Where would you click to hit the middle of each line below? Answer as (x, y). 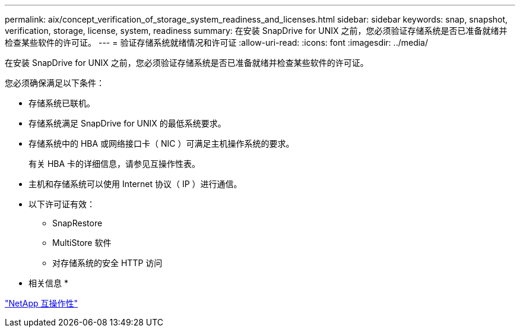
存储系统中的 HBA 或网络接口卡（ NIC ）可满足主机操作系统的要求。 (161, 143)
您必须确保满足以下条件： (55, 83)
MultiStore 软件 (82, 243)
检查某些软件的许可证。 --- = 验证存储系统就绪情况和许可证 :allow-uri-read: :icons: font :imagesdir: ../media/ (217, 42)
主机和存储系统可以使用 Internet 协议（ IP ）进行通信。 (135, 184)
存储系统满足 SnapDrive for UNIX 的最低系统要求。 (127, 123)
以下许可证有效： (62, 204)
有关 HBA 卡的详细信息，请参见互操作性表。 (115, 164)
